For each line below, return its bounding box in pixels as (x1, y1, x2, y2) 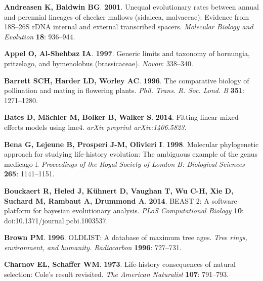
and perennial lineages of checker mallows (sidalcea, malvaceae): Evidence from (4, 11, 249, 22)
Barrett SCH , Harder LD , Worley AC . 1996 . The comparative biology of (4, 75, 249, 85)
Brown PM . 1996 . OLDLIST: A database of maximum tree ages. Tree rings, (4, 232, 247, 243)
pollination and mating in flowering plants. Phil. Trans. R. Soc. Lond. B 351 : (4, 85, 245, 96)
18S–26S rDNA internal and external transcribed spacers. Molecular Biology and (4, 21, 253, 32)
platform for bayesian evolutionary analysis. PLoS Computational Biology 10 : (4, 205, 244, 216)
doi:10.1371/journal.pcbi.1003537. (4, 215, 108, 225)
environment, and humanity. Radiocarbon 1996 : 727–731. (4, 242, 182, 252)
